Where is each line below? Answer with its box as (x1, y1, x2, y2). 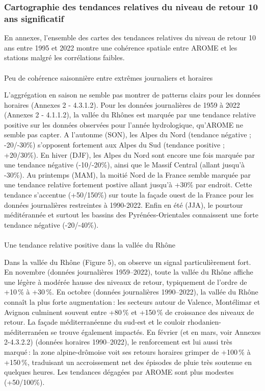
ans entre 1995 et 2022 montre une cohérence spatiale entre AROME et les (4, 42, 237, 53)
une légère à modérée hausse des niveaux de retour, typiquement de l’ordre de (4, 276, 247, 287)
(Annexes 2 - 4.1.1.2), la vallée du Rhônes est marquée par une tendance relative (4, 109, 256, 120)
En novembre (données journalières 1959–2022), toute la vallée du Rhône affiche (4, 266, 253, 277)
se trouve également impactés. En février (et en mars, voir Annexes (50, 326, 261, 337)
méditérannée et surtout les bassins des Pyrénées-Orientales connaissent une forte (4, 209, 258, 220)
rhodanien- (188, 316, 222, 327)
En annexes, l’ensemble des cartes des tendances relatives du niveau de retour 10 (4, 32, 256, 43)
